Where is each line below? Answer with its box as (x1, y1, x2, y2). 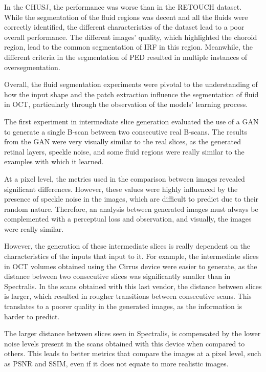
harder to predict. (4, 311, 60, 321)
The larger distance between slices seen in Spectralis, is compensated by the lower (4, 328, 261, 339)
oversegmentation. (4, 61, 60, 72)
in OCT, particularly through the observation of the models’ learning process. (4, 99, 248, 110)
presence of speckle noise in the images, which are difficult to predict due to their (4, 193, 259, 204)
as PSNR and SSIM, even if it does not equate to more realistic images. (4, 358, 229, 368)
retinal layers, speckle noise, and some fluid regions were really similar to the (4, 146, 245, 157)
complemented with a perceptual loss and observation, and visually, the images (4, 213, 252, 224)
